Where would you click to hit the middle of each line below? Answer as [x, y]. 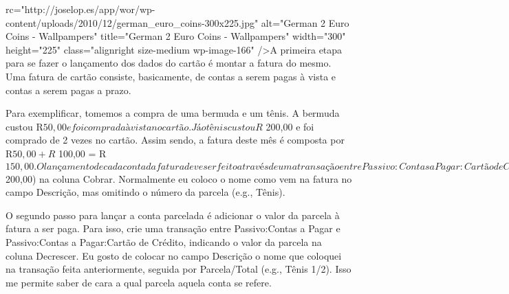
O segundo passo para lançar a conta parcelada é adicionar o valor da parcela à [173, 215]
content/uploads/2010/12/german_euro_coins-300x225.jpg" [132, 22]
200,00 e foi [290, 126]
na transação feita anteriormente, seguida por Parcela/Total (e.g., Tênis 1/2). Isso [178, 269]
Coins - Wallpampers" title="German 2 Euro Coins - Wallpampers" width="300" [176, 36]
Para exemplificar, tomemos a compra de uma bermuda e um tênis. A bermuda [173, 113]
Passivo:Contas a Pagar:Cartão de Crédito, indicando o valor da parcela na [164, 241]
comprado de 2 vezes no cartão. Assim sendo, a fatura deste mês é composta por [175, 140]
